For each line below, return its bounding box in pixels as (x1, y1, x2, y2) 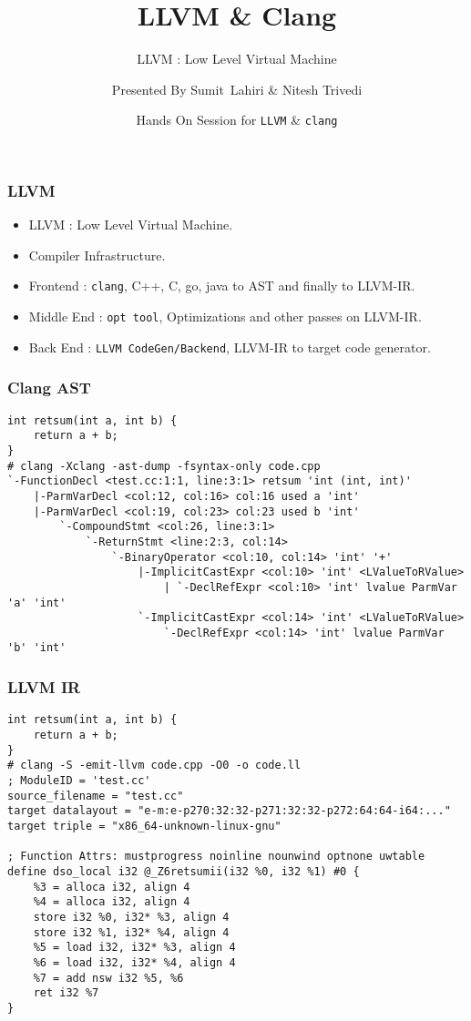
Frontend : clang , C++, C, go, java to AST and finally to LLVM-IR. (28, 276, 415, 295)
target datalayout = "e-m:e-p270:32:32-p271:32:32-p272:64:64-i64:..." (7, 804, 451, 818)
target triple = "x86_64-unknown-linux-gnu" (7, 819, 282, 832)
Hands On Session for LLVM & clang (136, 110, 338, 129)
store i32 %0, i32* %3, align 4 (33, 910, 230, 924)
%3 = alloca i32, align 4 (33, 880, 190, 893)
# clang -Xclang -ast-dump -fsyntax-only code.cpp (7, 459, 321, 473)
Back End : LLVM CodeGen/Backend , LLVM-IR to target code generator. (28, 337, 431, 356)
